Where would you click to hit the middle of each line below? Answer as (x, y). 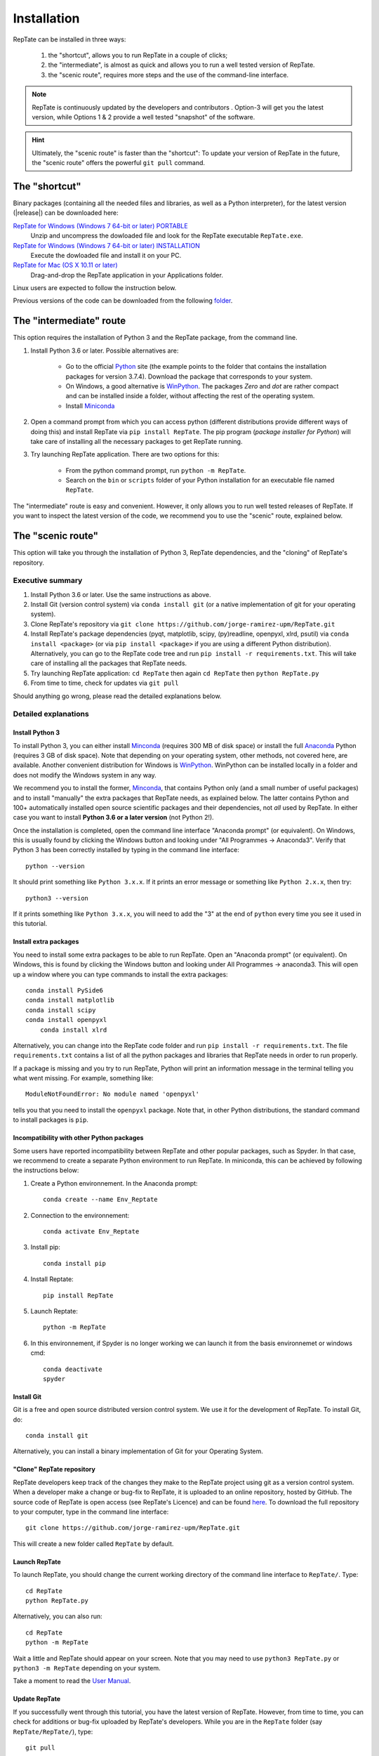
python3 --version (57, 898)
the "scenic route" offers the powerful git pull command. (119, 163)
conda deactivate (73, 1369)
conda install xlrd (73, 1030)
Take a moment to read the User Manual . (72, 1681)
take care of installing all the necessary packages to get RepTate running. (137, 441)
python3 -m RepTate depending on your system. (87, 1667)
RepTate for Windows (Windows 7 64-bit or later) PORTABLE (101, 225)
